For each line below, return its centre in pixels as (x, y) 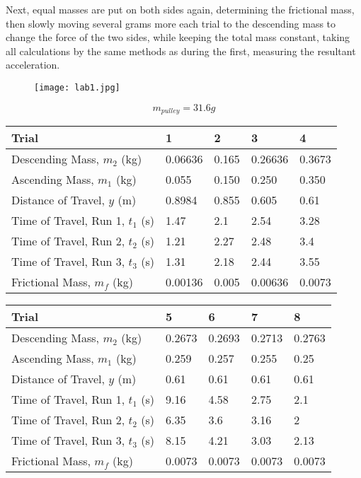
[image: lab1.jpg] (77, 87)
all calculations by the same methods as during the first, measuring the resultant (181, 51)
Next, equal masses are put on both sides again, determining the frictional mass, (180, 9)
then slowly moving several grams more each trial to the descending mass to (171, 23)
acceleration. (33, 65)
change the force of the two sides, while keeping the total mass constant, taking (178, 37)
